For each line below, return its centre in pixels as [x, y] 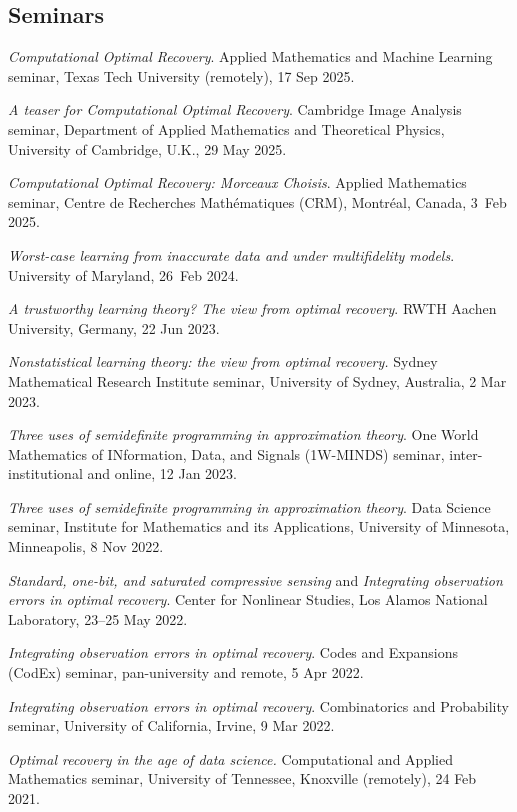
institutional [45, 473]
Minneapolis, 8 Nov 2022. [86, 546]
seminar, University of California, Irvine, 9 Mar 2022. [171, 725]
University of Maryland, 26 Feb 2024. [123, 274]
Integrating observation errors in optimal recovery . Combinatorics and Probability [258, 705]
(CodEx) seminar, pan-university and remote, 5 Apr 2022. [186, 672]
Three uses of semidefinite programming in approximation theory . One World [243, 434]
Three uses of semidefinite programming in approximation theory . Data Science [249, 506]
